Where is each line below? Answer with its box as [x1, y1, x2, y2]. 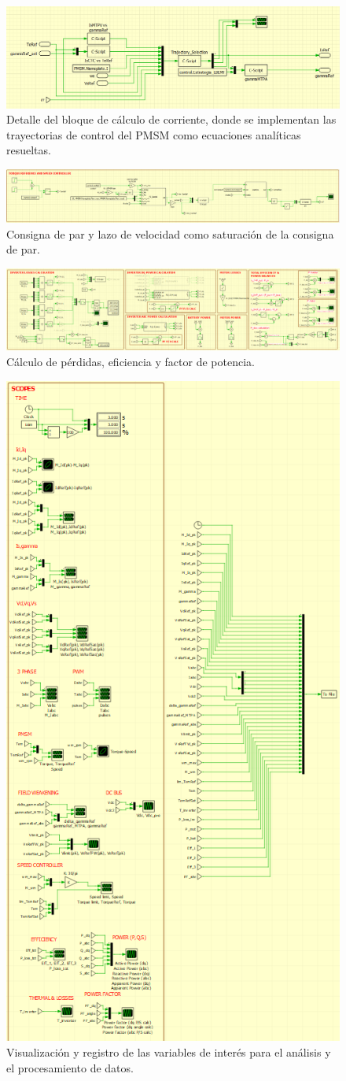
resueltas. [6, 142, 51, 158]
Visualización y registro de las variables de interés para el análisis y [6, 1044, 331, 1061]
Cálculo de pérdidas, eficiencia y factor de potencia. [6, 354, 255, 369]
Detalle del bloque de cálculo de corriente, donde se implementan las [6, 111, 337, 128]
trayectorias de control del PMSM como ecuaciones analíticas [6, 126, 301, 143]
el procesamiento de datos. [6, 1059, 134, 1075]
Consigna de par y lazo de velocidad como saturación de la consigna [6, 225, 334, 242]
